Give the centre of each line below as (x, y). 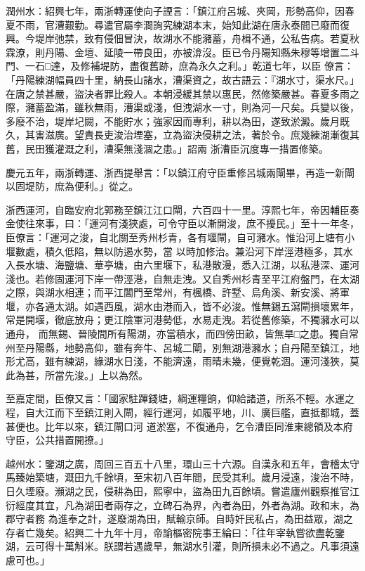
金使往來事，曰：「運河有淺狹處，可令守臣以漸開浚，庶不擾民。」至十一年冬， (182, 223)
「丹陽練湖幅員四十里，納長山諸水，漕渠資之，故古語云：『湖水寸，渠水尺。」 (182, 79)
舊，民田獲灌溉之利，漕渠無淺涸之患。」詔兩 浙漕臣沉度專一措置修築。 (167, 148)
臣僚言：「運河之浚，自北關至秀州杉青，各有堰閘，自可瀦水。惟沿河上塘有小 (180, 237)
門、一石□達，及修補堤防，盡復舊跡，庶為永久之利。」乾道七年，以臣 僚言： (180, 66)
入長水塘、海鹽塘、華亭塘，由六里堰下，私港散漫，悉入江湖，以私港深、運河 (182, 265)
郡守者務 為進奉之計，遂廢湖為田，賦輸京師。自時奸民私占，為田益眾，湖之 (179, 519)
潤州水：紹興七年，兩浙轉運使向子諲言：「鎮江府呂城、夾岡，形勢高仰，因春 (180, 11)
